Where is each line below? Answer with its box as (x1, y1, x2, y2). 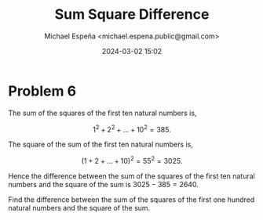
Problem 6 (8, 82, 77, 99)
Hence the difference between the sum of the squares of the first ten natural (8, 171, 255, 181)
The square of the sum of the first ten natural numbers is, (8, 139, 194, 150)
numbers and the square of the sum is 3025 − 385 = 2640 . (8, 180, 199, 189)
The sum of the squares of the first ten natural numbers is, (8, 108, 197, 117)
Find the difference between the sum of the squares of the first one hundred (8, 195, 255, 204)
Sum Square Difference (54, 5, 210, 23)
